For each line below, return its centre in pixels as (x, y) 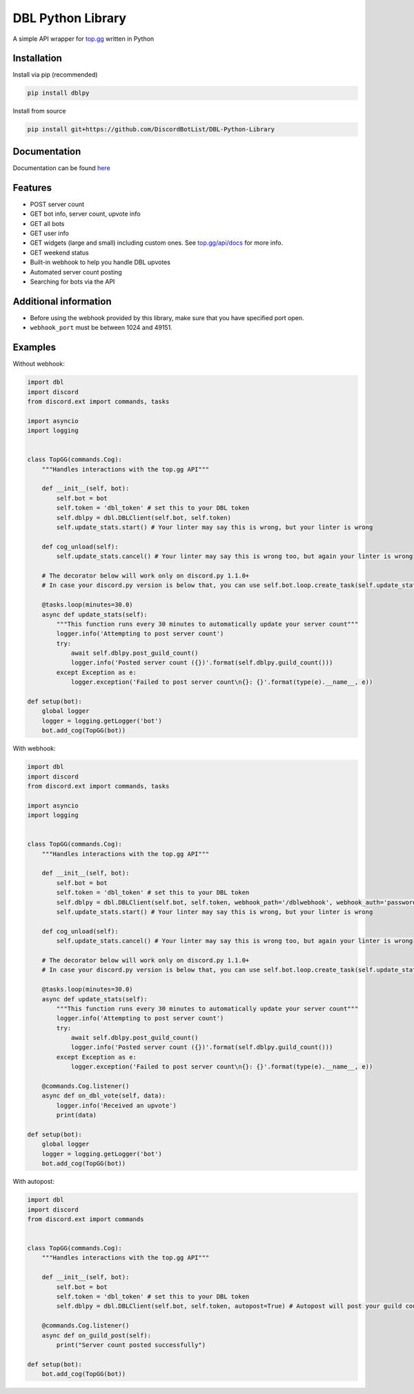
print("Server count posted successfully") (131, 1345)
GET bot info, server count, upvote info (85, 214)
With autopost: (33, 1182)
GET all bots (47, 223)
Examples (34, 347)
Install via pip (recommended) (55, 75)
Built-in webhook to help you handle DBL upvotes (100, 262)
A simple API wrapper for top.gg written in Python (83, 39)
